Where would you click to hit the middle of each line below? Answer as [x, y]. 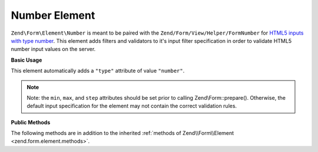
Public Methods [31, 122]
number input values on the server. [53, 49]
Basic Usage [26, 60]
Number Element [53, 15]
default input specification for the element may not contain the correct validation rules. [132, 106]
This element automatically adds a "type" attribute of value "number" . [98, 71]
